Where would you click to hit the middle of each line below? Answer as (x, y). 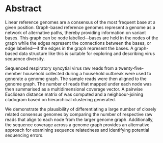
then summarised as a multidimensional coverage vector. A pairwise (74, 89)
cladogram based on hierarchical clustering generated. (61, 99)
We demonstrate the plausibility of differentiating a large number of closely (81, 109)
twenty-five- (131, 68)
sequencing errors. (24, 135)
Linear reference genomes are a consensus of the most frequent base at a (80, 22)
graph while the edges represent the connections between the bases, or (78, 43)
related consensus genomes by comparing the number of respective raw (79, 114)
